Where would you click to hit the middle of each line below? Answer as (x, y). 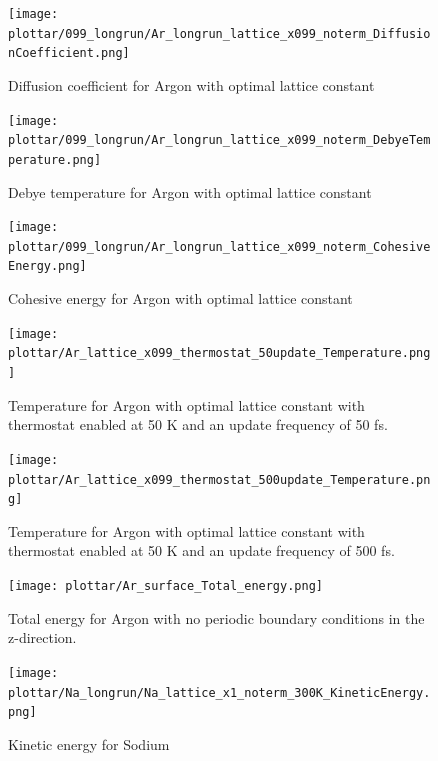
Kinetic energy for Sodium (89, 743)
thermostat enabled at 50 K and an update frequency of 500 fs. (201, 550)
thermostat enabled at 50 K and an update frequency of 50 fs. (198, 424)
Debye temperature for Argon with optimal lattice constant (190, 191)
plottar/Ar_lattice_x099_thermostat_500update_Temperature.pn (219, 479)
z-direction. (42, 637)
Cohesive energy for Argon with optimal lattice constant (180, 298)
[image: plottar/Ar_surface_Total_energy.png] (165, 586)
